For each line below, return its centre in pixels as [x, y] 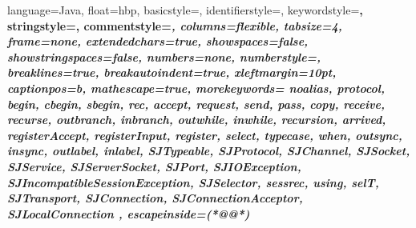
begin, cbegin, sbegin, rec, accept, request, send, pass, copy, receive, [196, 104]
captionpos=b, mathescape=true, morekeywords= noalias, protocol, [196, 88]
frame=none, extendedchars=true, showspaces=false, [158, 41]
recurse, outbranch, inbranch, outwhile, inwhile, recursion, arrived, [197, 120]
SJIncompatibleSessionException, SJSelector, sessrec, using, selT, [193, 182]
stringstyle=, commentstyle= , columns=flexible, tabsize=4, [175, 25]
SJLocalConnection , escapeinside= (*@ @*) [129, 213]
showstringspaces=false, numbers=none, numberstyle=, [164, 56]
